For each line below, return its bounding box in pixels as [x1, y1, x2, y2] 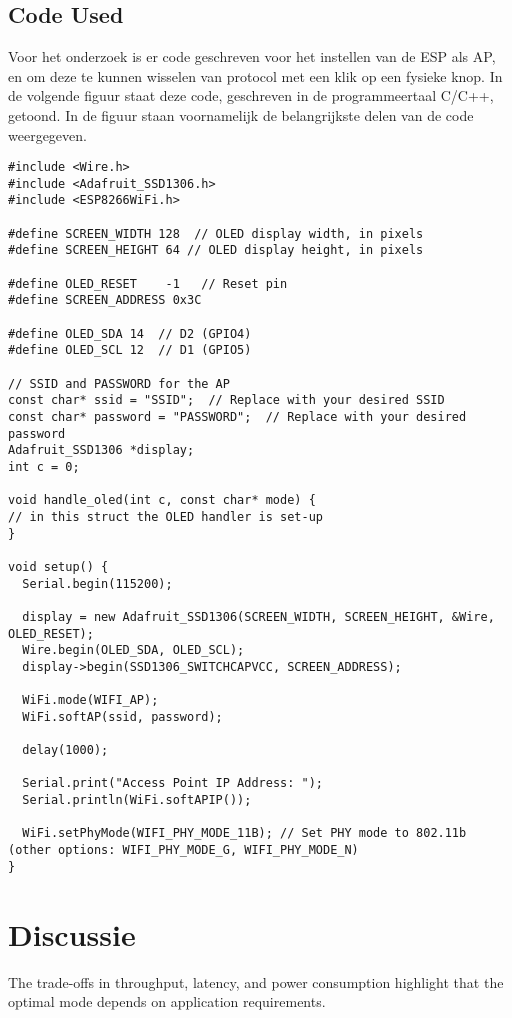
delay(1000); [22, 743, 109, 758]
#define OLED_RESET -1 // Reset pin [8, 276, 288, 291]
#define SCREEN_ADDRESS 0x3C [8, 293, 202, 308]
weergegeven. [8, 124, 87, 145]
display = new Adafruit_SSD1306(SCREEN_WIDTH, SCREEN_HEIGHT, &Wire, [22, 609, 495, 624]
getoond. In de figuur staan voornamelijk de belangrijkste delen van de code [8, 104, 474, 125]
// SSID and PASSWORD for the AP [8, 376, 230, 391]
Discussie [8, 913, 136, 954]
